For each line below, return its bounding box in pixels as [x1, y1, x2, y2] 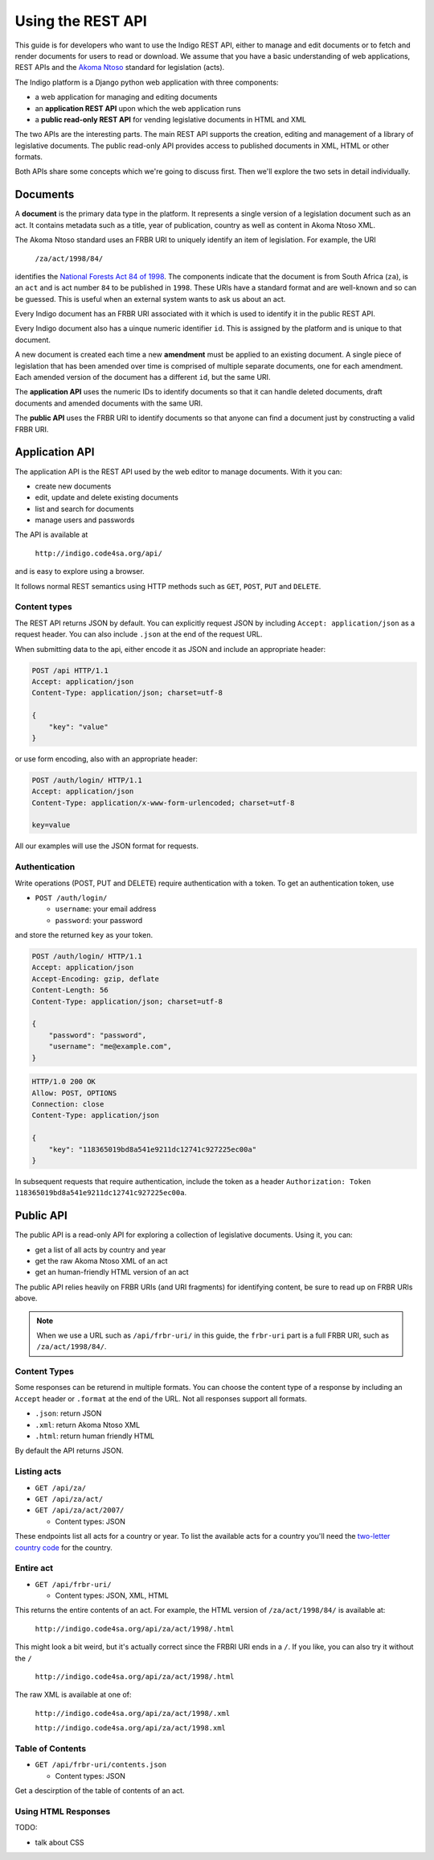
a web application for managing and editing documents [35, 93, 218, 102]
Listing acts [14, 1466, 62, 1477]
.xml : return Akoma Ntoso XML [35, 1420, 141, 1429]
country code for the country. [14, 1542, 113, 1553]
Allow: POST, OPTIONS [31, 1088, 117, 1098]
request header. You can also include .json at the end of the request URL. [14, 629, 263, 639]
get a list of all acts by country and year [35, 1244, 166, 1255]
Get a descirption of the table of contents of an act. [14, 1786, 185, 1796]
